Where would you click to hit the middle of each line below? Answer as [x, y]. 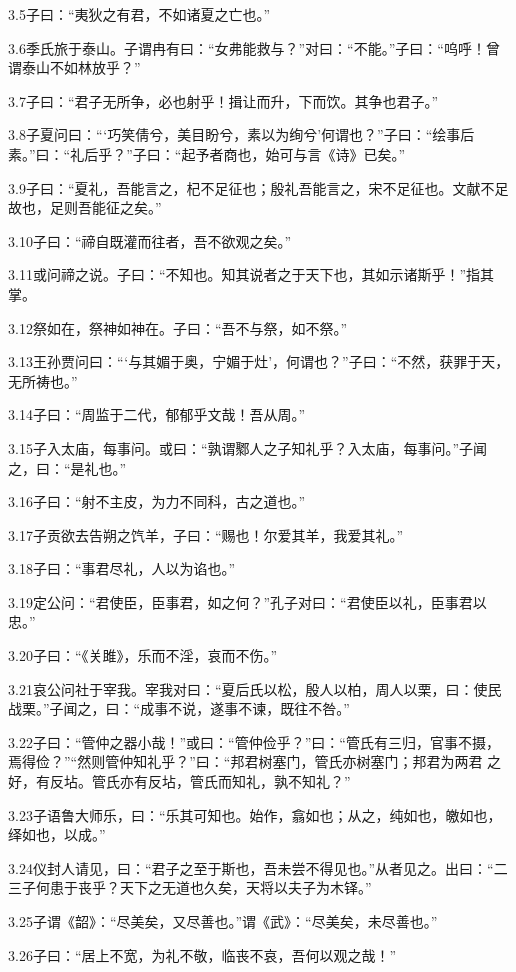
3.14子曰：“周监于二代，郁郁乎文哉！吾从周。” [157, 414]
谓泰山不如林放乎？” [74, 67]
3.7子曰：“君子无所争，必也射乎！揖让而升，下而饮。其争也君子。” [223, 100]
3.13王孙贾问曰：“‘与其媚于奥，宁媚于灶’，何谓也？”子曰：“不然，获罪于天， [259, 361]
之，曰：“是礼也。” [67, 467]
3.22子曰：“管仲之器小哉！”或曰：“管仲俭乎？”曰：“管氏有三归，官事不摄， [254, 741]
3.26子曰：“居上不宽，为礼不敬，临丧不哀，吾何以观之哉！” [202, 954]
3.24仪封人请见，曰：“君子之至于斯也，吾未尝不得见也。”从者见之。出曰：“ [251, 867]
